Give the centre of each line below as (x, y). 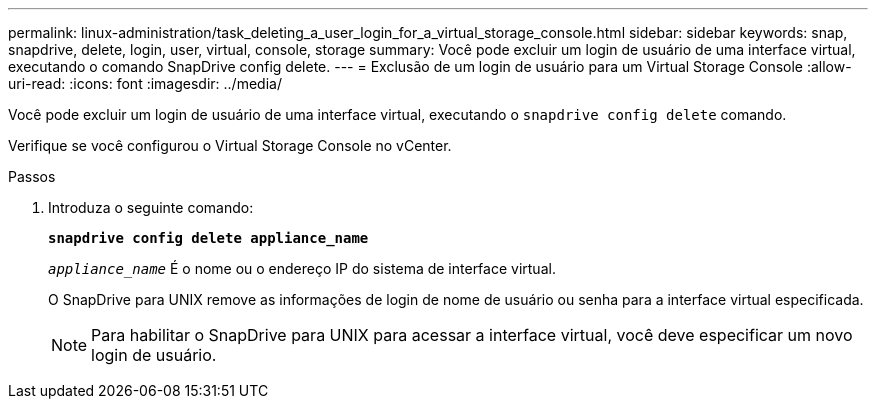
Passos (32, 176)
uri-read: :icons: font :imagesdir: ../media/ (145, 83)
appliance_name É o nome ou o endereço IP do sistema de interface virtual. (302, 268)
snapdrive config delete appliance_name (208, 238)
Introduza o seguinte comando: (151, 207)
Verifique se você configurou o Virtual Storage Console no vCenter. (230, 145)
